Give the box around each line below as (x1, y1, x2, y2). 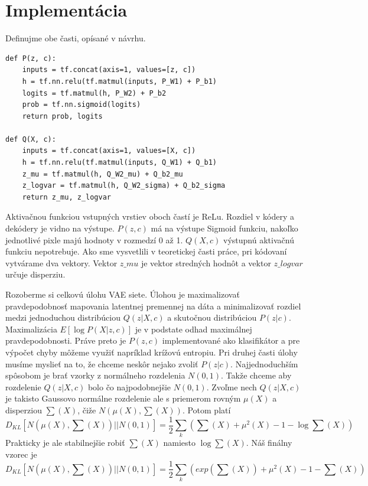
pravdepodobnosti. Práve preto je (5, 334, 126, 347)
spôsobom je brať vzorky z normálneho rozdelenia (5, 369, 185, 381)
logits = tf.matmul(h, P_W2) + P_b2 (22, 89, 167, 97)
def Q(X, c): (5, 135, 56, 143)
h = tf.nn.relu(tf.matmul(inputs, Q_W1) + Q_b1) (22, 158, 217, 167)
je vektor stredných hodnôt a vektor (141, 256, 271, 269)
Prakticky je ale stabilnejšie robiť (5, 436, 125, 449)
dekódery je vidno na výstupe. (5, 222, 115, 234)
